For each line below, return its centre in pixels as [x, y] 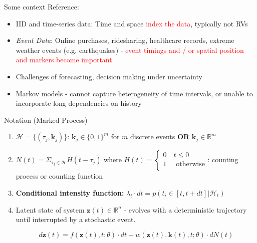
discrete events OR [160, 136]
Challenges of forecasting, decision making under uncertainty [109, 76]
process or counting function [59, 176]
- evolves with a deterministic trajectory [185, 209]
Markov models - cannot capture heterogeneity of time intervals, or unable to [134, 93]
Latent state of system [50, 209]
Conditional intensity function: [70, 192]
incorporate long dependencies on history [79, 103]
